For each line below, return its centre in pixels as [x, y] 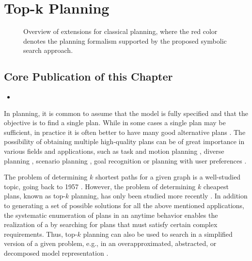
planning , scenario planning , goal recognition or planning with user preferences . [125, 160]
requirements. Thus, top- [41, 234]
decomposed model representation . [56, 253]
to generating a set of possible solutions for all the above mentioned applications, [124, 205]
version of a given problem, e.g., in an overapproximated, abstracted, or [110, 243]
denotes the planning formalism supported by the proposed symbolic [125, 41]
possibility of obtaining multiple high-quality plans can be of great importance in [124, 141]
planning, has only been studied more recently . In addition [159, 196]
